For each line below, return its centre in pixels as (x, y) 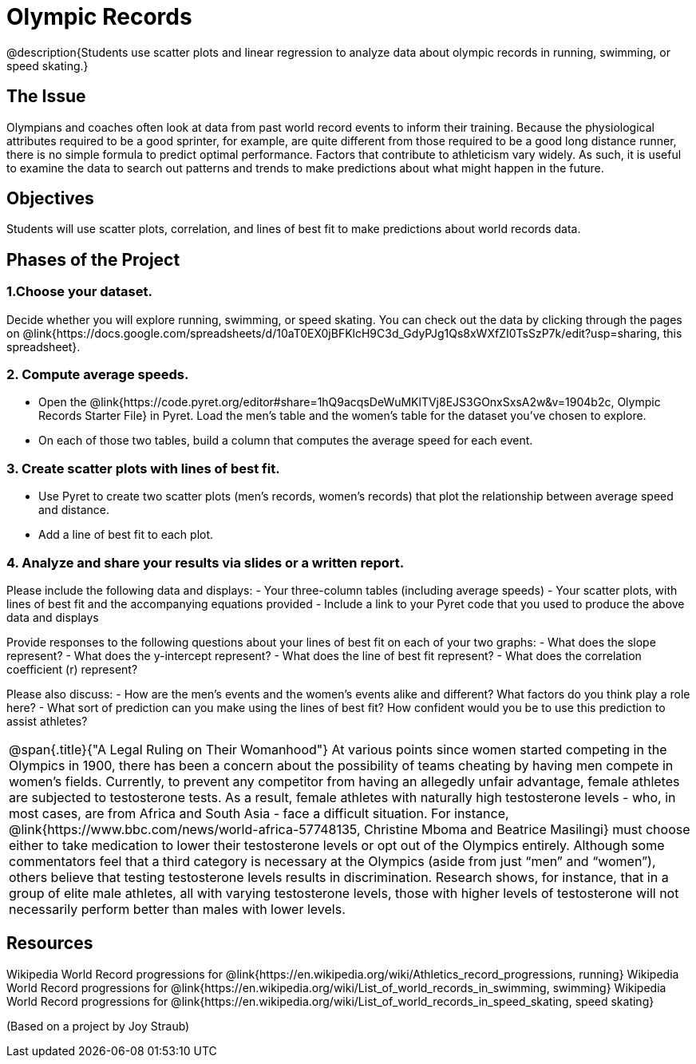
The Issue (46, 97)
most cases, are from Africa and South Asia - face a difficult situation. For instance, (259, 813)
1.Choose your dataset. (79, 292)
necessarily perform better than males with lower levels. (177, 909)
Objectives (50, 199)
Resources (50, 943)
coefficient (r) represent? (72, 669)
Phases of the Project (93, 259)
